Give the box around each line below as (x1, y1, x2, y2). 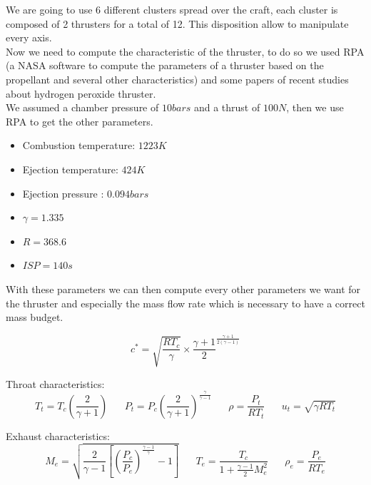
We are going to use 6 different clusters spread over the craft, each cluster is (6, 2, 338, 16)
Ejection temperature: (22, 161, 118, 176)
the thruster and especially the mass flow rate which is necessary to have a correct (6, 295, 365, 310)
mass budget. (6, 310, 63, 325)
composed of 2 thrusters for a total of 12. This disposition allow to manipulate (6, 16, 349, 31)
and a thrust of (193, 100, 260, 115)
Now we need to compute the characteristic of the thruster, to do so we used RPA (6, 44, 365, 58)
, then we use (286, 100, 344, 115)
